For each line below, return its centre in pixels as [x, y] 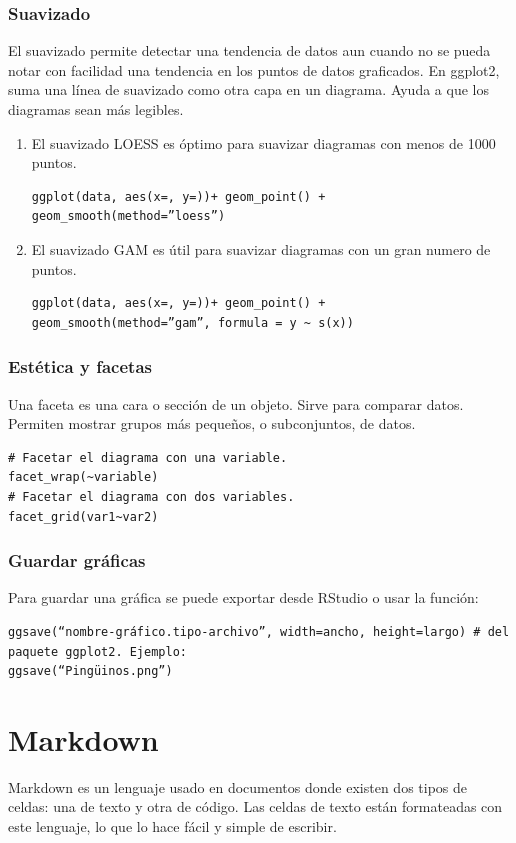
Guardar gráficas [77, 560]
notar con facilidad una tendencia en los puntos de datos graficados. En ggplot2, [254, 69]
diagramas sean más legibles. [96, 109]
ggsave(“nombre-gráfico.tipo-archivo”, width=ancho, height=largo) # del [259, 631]
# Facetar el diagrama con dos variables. [151, 496]
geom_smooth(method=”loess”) [128, 216]
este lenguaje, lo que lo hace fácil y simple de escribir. [172, 826]
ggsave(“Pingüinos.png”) [90, 671]
